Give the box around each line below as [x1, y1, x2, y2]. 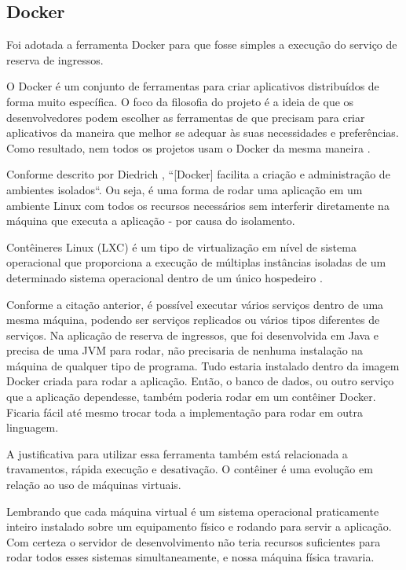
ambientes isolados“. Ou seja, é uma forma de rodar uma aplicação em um [6, 181, 363, 197]
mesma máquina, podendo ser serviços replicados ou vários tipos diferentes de [6, 311, 380, 328]
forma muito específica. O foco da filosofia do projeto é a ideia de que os [6, 93, 354, 109]
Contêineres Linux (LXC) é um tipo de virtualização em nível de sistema [6, 238, 357, 255]
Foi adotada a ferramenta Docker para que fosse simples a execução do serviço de [6, 36, 397, 53]
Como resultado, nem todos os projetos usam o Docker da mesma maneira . [6, 139, 371, 156]
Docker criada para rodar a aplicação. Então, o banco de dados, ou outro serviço [6, 373, 394, 389]
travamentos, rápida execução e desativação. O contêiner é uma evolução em [6, 461, 373, 477]
